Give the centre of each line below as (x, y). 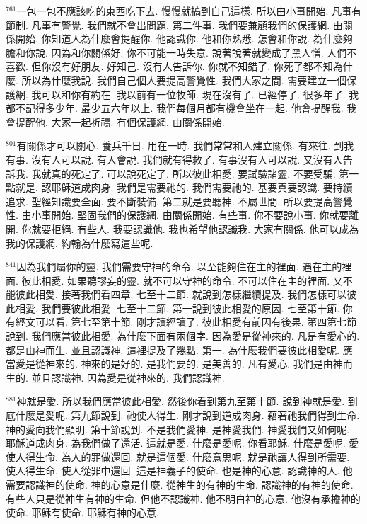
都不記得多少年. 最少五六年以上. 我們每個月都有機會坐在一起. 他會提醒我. (175, 108)
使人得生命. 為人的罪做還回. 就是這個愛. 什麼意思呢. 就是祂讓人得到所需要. (178, 456)
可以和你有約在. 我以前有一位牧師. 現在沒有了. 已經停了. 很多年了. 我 (200, 94)
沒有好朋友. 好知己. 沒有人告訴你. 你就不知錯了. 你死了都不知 (192, 66)
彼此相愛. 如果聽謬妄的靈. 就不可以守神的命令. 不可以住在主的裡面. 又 (182, 280)
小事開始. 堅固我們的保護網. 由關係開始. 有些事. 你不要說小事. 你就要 (190, 215)
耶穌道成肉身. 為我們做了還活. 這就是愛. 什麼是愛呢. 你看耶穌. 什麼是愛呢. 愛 (182, 443)
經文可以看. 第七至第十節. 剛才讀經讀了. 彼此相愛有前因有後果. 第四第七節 (186, 322)
